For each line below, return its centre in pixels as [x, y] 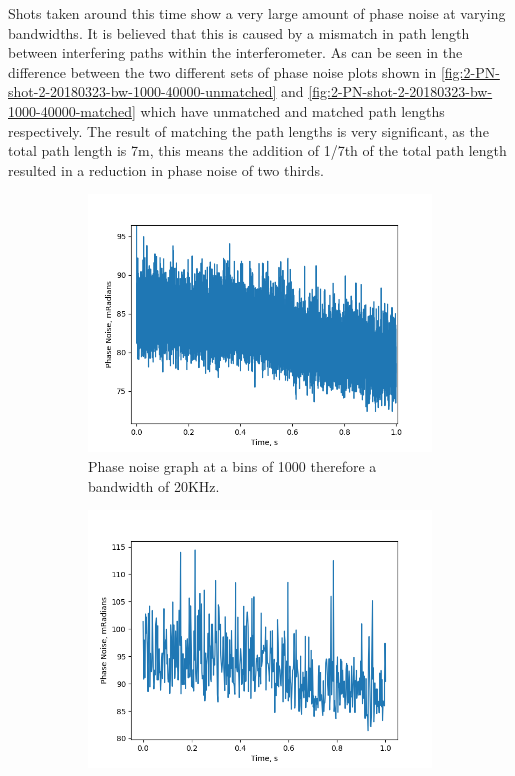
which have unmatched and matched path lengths [292, 110]
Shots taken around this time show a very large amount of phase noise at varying [257, 13]
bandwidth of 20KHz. [154, 485]
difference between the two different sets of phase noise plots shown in [222, 71]
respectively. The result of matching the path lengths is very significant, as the [248, 130]
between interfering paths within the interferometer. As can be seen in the [235, 52]
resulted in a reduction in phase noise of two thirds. [166, 169]
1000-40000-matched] [72, 110]
